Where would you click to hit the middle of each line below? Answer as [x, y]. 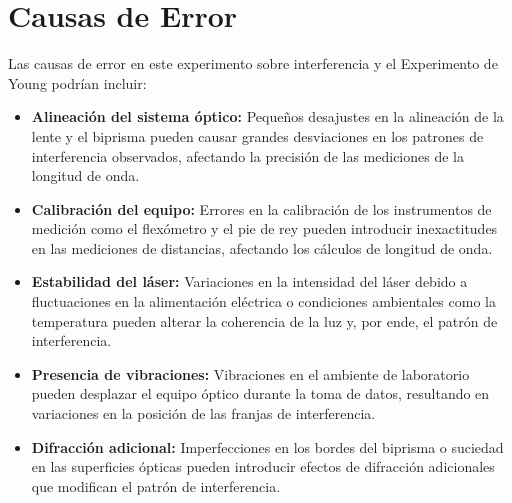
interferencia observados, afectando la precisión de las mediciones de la [247, 155]
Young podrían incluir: [77, 82]
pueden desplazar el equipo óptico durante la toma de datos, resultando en [260, 393]
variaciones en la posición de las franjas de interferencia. [203, 413]
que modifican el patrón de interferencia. [156, 485]
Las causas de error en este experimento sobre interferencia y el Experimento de [253, 63]
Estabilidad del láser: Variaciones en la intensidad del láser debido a [249, 281]
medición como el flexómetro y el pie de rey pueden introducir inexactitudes [264, 228]
